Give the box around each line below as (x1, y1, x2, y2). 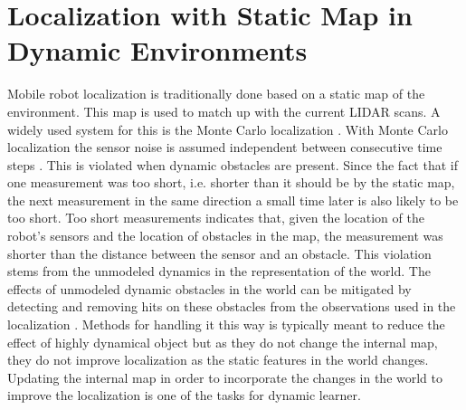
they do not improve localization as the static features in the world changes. (7, 350, 429, 369)
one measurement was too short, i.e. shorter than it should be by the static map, (7, 173, 455, 192)
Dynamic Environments (7, 32, 308, 69)
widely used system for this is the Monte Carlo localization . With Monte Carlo (7, 119, 448, 138)
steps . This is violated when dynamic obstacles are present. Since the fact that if (7, 155, 458, 174)
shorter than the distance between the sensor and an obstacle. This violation (7, 243, 432, 262)
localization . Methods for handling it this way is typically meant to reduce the (7, 315, 445, 334)
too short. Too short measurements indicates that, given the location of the (7, 208, 424, 227)
